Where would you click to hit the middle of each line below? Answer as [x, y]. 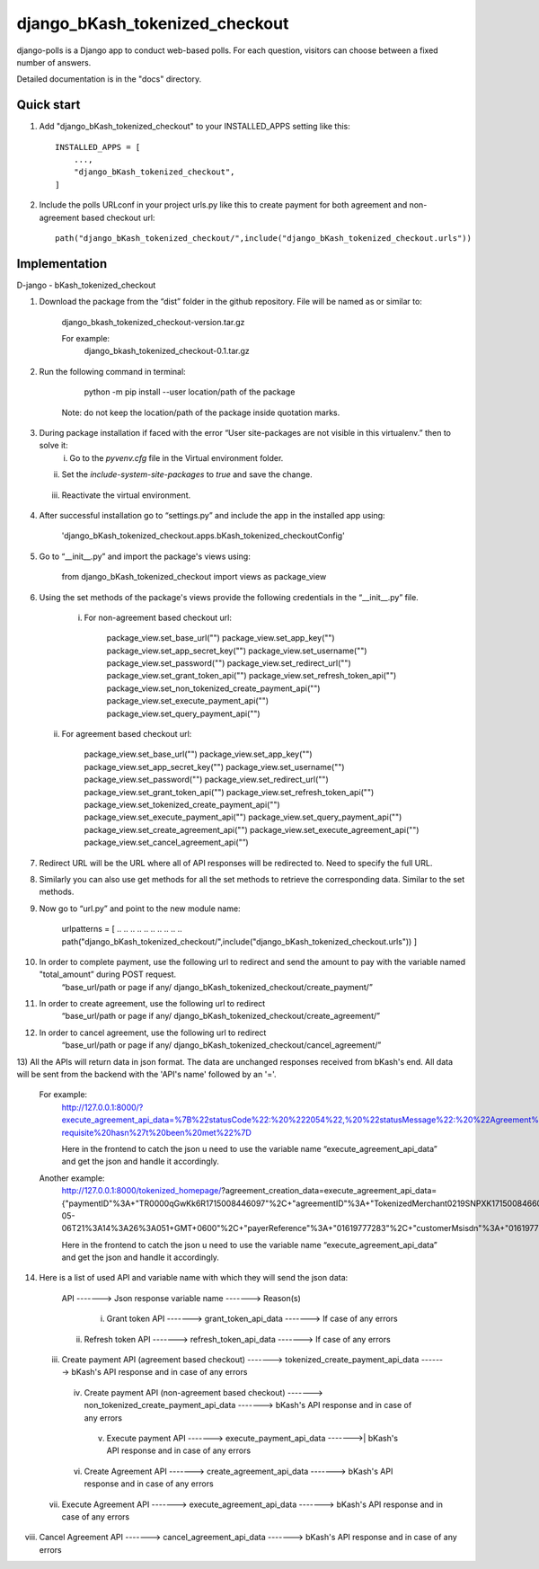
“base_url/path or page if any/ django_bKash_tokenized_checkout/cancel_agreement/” [221, 1045]
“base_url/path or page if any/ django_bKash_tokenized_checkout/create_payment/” [217, 987]
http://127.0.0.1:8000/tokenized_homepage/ [141, 1191]
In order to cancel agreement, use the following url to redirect [153, 1033]
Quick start [49, 105]
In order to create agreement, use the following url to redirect [152, 1004]
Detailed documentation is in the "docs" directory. [109, 79]
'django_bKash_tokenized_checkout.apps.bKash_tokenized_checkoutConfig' [203, 536]
